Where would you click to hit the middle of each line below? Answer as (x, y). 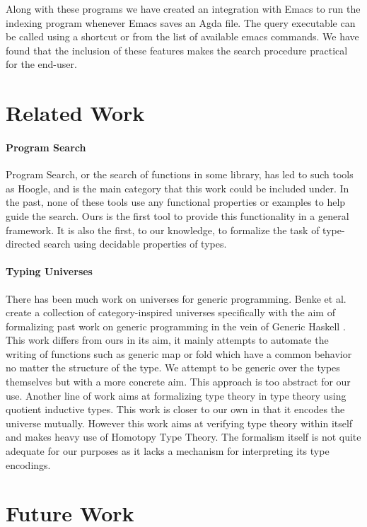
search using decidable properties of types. (135, 244)
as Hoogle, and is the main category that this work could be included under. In (177, 188)
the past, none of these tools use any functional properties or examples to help (176, 202)
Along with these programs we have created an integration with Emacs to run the (183, 8)
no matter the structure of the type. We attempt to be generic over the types (173, 367)
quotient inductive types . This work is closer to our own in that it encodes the (175, 409)
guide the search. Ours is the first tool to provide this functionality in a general (177, 215)
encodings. (28, 464)
